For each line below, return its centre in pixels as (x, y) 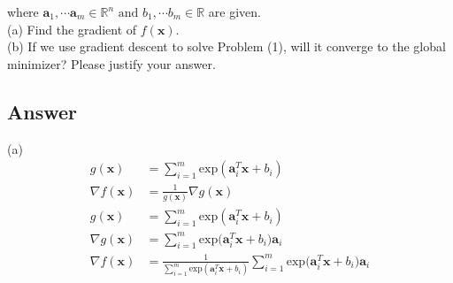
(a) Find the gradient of (72, 29)
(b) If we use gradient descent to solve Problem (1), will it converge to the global (226, 46)
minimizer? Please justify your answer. (111, 63)
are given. (235, 11)
